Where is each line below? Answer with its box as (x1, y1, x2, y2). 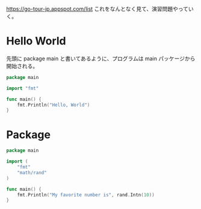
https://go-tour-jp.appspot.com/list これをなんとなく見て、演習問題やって (6, 5, 188, 12)
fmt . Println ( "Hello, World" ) (17, 102, 90, 108)
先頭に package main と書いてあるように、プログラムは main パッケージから (6, 55, 196, 62)
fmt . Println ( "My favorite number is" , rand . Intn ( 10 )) (17, 192, 155, 198)
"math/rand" (17, 169, 47, 176)
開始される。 (6, 62, 38, 69)
